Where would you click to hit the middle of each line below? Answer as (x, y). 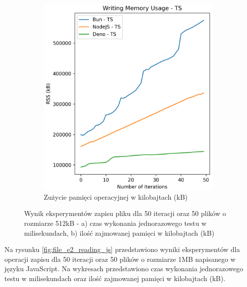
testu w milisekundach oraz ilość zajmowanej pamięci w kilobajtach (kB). (115, 278)
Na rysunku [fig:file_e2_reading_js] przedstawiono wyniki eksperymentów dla (122, 249)
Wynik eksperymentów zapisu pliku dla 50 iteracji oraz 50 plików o (125, 213)
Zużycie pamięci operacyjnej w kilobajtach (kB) (116, 197)
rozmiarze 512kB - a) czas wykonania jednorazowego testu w (115, 223)
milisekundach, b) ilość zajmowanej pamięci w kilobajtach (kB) (119, 233)
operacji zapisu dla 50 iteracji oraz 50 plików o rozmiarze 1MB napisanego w (120, 259)
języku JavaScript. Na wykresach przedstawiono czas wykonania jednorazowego (124, 269)
